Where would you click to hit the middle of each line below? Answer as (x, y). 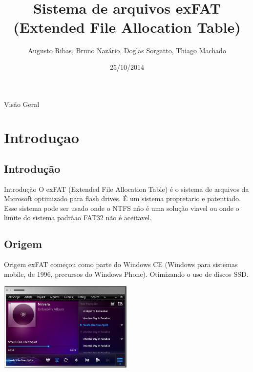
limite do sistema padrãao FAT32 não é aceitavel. (78, 217)
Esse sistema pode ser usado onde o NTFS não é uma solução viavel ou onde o (122, 208)
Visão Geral (22, 104)
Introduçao (42, 137)
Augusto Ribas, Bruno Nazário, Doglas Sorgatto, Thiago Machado (127, 51)
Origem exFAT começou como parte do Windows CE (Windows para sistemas (121, 264)
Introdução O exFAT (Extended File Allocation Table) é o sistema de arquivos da (126, 189)
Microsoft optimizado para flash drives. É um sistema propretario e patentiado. (123, 198)
